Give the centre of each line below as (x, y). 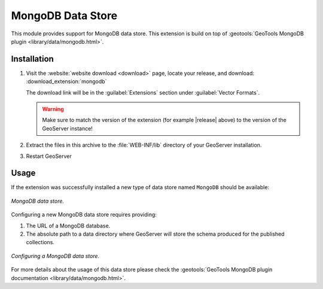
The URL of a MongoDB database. (68, 226)
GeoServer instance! (67, 128)
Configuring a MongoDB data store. (55, 256)
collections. (40, 242)
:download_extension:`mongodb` (66, 81)
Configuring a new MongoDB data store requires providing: (84, 215)
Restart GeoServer (49, 156)
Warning (53, 109)
